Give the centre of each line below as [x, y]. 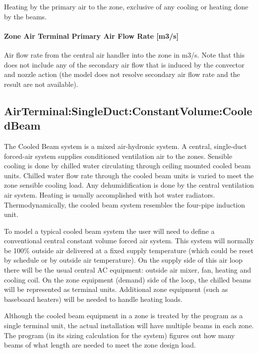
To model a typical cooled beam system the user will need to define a [109, 231]
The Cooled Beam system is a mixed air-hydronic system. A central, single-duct [126, 146]
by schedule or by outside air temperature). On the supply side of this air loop [123, 260]
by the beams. [26, 16]
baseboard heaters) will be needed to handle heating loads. [93, 299]
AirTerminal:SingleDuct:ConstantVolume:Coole [128, 110]
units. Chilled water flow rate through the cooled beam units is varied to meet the [129, 175]
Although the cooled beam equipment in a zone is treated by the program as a [124, 316]
